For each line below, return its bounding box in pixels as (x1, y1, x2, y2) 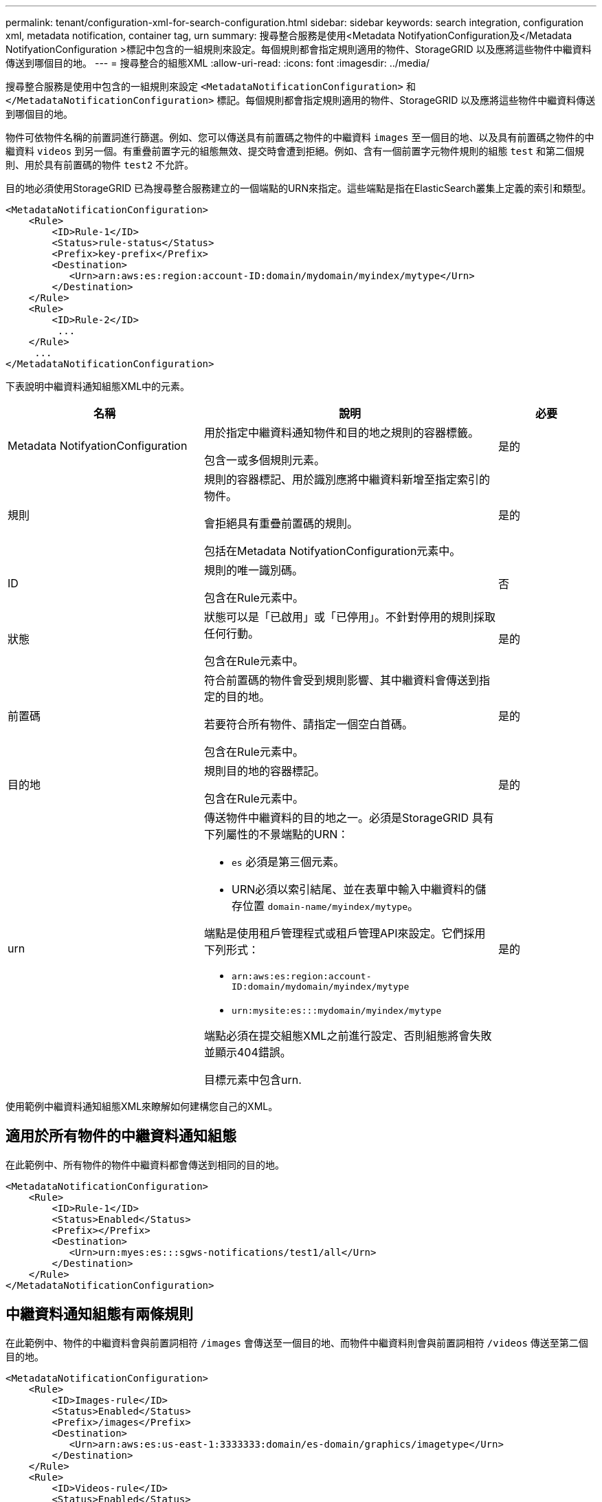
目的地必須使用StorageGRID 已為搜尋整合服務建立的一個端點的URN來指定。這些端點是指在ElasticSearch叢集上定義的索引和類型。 (5, 182, 592, 194)
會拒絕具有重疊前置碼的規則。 (203, 516, 358, 530)
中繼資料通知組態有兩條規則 (5, 1305, 193, 1323)
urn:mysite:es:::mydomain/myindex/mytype (231, 1005, 442, 1016)
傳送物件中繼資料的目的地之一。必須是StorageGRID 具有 (203, 811, 494, 825)
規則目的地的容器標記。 (203, 764, 325, 778)
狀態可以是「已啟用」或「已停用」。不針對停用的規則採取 (203, 610, 495, 624)
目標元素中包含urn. (203, 1073, 302, 1087)
